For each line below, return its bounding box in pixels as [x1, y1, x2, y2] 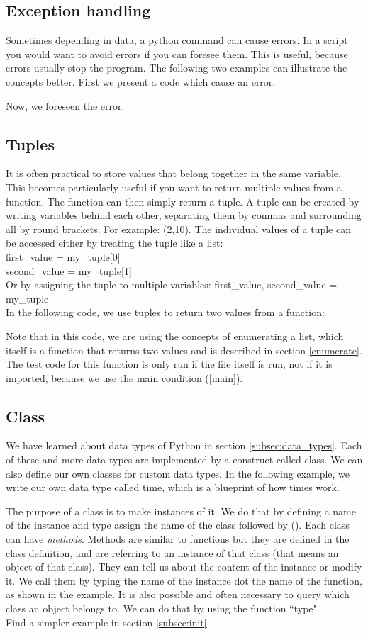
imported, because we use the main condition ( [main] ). [6, 370, 243, 385]
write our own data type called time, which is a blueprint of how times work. [6, 480, 340, 495]
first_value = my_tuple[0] [6, 249, 121, 264]
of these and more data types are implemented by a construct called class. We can [6, 452, 363, 467]
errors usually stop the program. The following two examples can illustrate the [6, 60, 347, 75]
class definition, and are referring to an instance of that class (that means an [6, 545, 339, 560]
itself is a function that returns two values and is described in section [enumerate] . [6, 342, 362, 357]
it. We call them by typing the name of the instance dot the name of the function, [6, 573, 362, 588]
